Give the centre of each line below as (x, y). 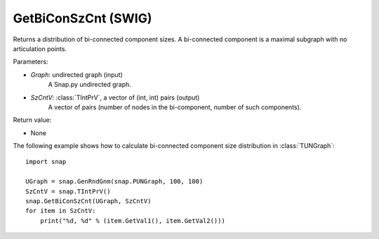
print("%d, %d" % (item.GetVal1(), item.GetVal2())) (133, 220)
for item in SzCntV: (61, 211)
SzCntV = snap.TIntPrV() (68, 191)
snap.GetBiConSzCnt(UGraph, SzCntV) (88, 201)
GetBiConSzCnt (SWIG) (82, 18)
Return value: (32, 120)
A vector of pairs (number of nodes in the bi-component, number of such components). (175, 107)
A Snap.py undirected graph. (89, 85)
